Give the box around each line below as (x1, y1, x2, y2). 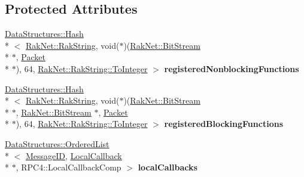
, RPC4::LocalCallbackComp (16, 161, 121, 173)
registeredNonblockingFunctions (164, 62, 299, 74)
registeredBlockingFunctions (164, 117, 283, 130)
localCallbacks (138, 161, 197, 173)
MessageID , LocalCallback (26, 149, 122, 162)
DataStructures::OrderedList (5, 137, 110, 150)
